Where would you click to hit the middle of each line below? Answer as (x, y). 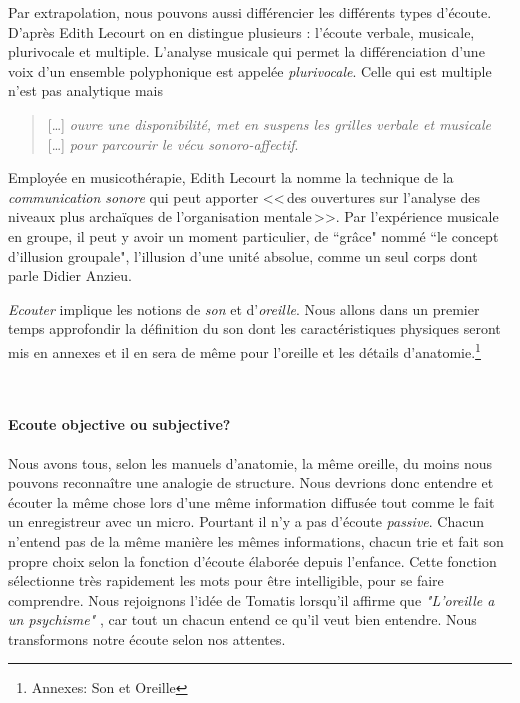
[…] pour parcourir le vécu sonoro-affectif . (173, 143)
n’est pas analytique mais (86, 90)
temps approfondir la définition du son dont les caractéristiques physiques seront (254, 328)
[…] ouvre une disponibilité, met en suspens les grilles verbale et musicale (269, 123)
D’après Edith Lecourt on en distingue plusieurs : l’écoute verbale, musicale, (241, 31)
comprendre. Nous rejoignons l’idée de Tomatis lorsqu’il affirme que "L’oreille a (251, 599)
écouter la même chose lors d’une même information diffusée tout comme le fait (251, 501)
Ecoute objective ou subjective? (119, 424)
